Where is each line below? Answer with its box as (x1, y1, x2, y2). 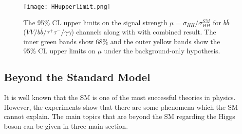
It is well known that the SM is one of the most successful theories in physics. (4, 92, 236, 102)
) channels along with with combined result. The (71, 27, 216, 37)
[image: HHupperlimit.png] (23, 3, 111, 10)
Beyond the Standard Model (4, 69, 150, 84)
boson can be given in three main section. (4, 121, 128, 131)
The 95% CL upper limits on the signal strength (23, 17, 168, 27)
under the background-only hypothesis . (104, 46, 220, 56)
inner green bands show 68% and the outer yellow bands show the (23, 36, 220, 46)
